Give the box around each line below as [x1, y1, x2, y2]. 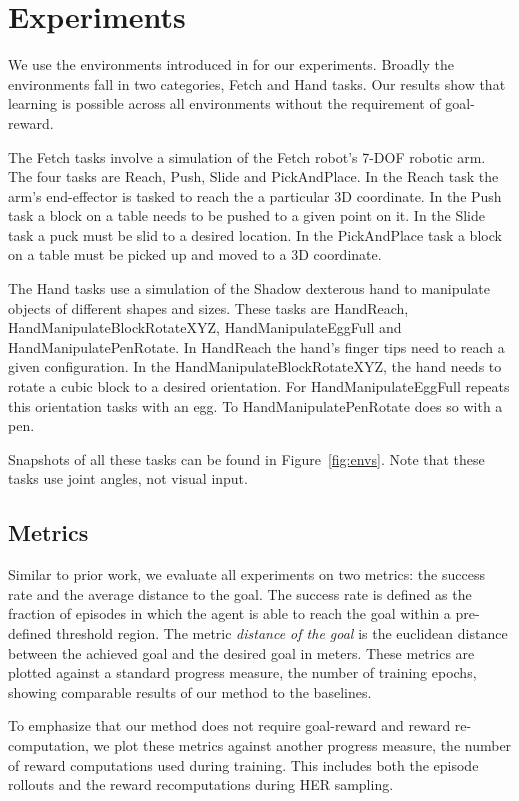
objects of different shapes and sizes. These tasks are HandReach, [8, 297, 409, 318]
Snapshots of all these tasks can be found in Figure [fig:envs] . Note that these [8, 448, 485, 469]
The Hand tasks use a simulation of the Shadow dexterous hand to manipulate [8, 278, 490, 299]
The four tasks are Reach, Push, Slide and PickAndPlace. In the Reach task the [8, 166, 499, 187]
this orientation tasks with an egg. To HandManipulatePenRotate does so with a [8, 395, 503, 416]
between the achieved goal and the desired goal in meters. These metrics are [8, 642, 475, 663]
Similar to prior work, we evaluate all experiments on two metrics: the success [8, 564, 485, 585]
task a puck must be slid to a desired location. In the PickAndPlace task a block [8, 224, 502, 245]
